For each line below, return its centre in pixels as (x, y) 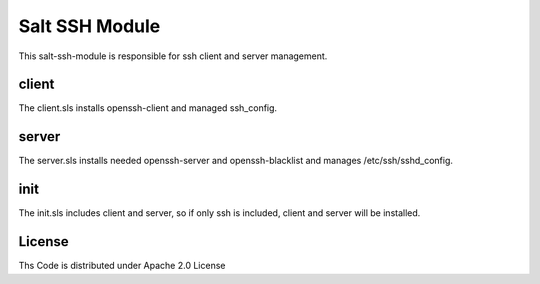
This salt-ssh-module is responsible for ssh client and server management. (173, 56)
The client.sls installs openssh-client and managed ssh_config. (148, 108)
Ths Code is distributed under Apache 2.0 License (122, 266)
